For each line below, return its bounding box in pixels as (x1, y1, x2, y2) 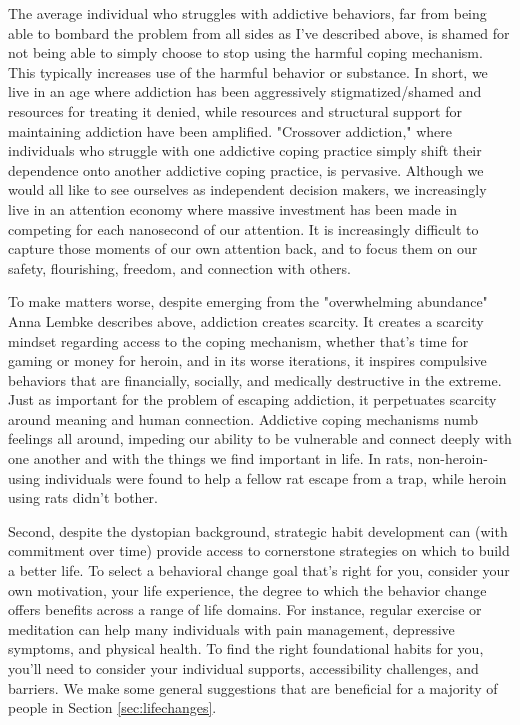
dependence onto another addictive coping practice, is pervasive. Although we (8, 159, 484, 180)
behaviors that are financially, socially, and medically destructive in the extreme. (8, 369, 502, 390)
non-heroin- (417, 448, 488, 469)
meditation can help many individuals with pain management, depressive (8, 618, 455, 639)
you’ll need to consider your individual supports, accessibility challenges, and (8, 658, 479, 678)
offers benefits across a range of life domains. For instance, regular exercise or (8, 599, 482, 620)
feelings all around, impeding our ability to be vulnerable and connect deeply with (8, 428, 512, 449)
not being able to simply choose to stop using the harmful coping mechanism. (8, 42, 483, 63)
